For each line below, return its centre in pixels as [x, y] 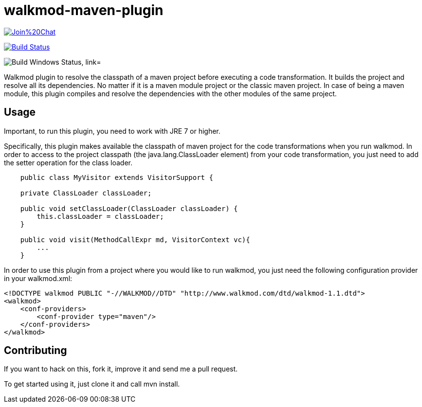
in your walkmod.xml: [38, 278]
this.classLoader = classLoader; [100, 216]
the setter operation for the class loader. [68, 162]
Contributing [36, 351]
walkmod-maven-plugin [84, 10]
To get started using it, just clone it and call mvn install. [92, 384]
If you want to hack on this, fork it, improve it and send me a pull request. [121, 369]
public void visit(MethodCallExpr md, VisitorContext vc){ [135, 239]
